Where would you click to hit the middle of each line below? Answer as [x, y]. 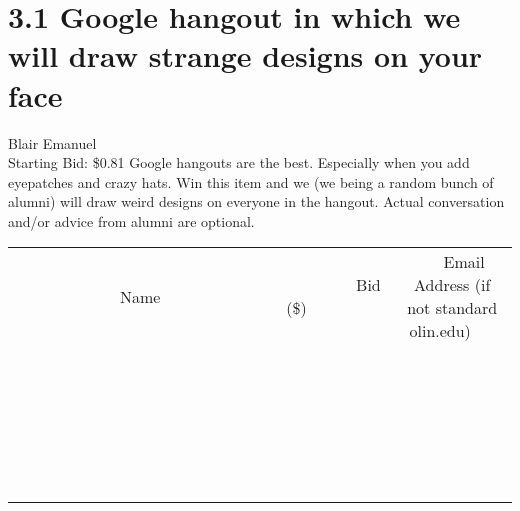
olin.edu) [440, 331]
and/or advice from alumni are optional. [131, 220]
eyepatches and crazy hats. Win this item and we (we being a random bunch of [251, 181]
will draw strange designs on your [245, 55]
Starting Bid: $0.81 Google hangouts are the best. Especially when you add [239, 162]
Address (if [452, 285]
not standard [452, 308]
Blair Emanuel [52, 142]
